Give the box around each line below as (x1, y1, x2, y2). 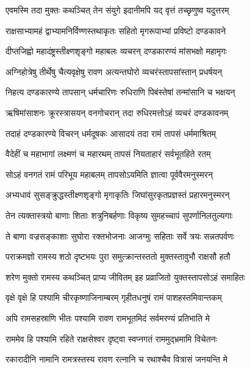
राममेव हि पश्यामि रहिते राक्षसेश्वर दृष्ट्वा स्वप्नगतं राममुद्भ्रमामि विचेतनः (5, 332, 217, 345)
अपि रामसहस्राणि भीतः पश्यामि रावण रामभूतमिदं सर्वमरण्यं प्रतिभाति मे (5, 311, 210, 324)
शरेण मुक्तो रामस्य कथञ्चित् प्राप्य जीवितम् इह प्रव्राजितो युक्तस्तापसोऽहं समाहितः (5, 270, 245, 283)
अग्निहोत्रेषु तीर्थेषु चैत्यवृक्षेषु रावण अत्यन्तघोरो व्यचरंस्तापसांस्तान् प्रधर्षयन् (5, 65, 223, 78)
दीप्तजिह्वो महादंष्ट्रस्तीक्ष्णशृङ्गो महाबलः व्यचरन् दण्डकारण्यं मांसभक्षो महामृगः (5, 45, 227, 57)
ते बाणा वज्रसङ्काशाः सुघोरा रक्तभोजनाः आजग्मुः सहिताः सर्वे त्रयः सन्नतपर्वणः (5, 229, 235, 242)
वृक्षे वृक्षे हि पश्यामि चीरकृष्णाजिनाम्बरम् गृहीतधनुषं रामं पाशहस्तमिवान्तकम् (5, 291, 222, 304)
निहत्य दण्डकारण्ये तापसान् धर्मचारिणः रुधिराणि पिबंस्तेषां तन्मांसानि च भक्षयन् (5, 86, 235, 98)
